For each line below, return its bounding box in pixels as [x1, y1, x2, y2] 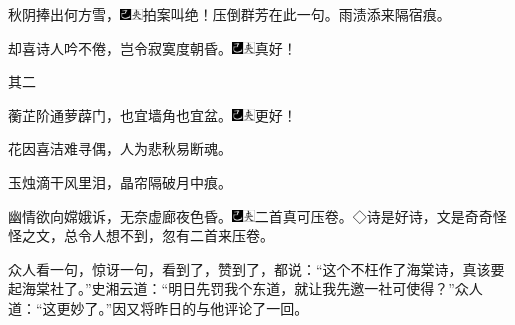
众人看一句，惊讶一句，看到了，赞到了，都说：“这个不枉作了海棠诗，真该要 [8, 258, 505, 279]
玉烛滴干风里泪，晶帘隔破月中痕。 [8, 171, 232, 192]
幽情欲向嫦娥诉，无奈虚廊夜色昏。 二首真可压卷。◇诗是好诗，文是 [8, 205, 465, 226]
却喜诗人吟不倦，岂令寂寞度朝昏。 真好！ [8, 37, 297, 58]
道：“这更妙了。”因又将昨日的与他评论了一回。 [8, 297, 309, 318]
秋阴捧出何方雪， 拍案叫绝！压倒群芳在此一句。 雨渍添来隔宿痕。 [8, 4, 451, 24]
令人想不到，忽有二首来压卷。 [77, 225, 274, 246]
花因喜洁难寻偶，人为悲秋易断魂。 [8, 138, 232, 159]
